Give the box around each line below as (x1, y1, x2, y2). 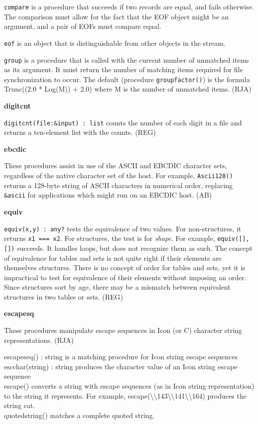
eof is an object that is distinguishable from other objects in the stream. (4, 37, 226, 48)
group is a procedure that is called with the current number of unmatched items (4, 54, 249, 65)
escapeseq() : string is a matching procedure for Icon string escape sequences (4, 351, 238, 362)
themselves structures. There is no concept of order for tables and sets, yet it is (4, 262, 246, 273)
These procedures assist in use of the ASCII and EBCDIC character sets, (4, 160, 227, 171)
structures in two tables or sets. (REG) (4, 291, 123, 302)
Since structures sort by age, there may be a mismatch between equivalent (4, 282, 231, 292)
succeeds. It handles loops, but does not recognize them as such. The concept (17, 242, 253, 253)
